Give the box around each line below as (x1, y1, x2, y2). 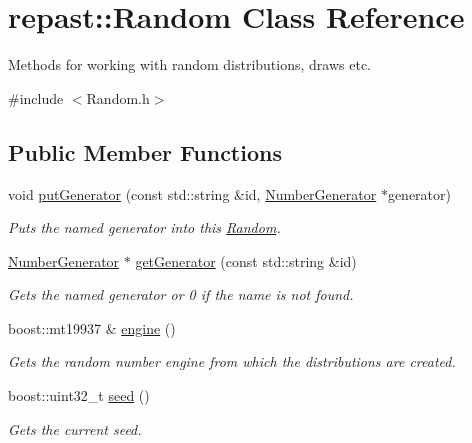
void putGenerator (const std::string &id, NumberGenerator (8, 183, 377, 204)
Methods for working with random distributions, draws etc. (8, 54, 371, 75)
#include (8, 87, 64, 108)
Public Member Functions (8, 136, 282, 167)
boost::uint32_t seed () (8, 385, 150, 406)
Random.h (86, 87, 150, 108)
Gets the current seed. (8, 418, 142, 439)
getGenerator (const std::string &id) (135, 250, 357, 271)
